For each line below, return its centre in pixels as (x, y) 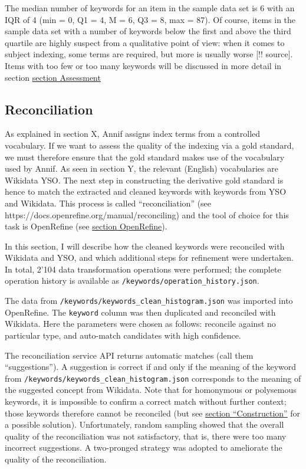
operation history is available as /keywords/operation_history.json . (132, 281)
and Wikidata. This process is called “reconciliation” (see (108, 203)
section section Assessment (53, 77)
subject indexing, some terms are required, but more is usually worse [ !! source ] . (149, 54)
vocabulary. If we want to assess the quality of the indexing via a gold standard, (149, 145)
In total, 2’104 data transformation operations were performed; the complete (143, 269)
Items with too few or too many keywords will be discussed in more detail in (143, 65)
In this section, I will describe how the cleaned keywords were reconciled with (145, 246)
